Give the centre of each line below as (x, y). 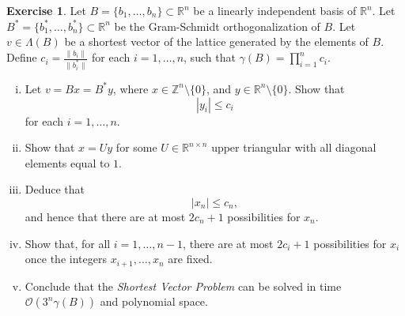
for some (136, 147)
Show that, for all (68, 243)
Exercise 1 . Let (46, 10)
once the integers (66, 259)
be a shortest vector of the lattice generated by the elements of (216, 41)
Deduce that (55, 189)
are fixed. (190, 259)
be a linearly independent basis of (275, 10)
